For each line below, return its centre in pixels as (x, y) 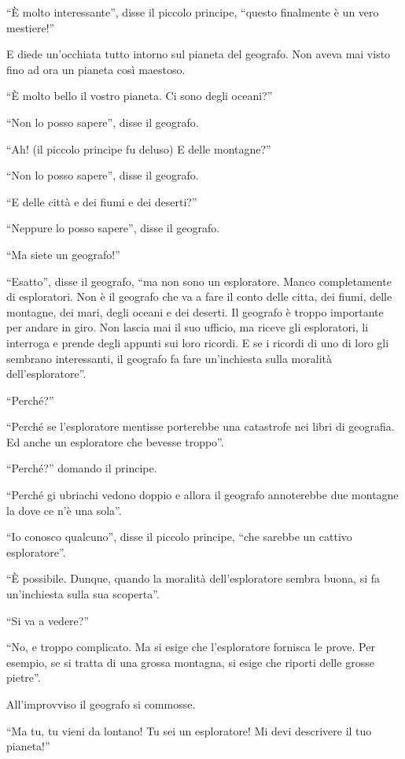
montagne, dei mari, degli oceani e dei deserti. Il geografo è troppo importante (195, 311)
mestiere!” (31, 27)
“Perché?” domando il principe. (82, 468)
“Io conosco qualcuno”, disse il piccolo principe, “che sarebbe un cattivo (179, 537)
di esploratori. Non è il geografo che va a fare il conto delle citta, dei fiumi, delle (199, 296)
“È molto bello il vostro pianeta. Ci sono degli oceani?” (140, 96)
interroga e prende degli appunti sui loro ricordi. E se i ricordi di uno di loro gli (198, 342)
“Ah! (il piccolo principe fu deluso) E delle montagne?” (139, 148)
